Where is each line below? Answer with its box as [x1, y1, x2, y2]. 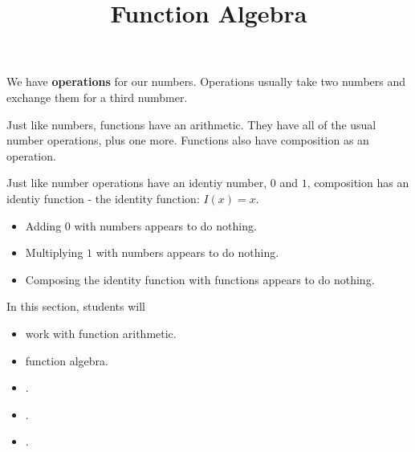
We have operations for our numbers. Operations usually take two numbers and [6, 73, 406, 90]
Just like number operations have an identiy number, [6, 174, 267, 191]
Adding [25, 217, 62, 234]
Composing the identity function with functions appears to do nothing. [25, 271, 375, 287]
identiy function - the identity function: [6, 189, 200, 206]
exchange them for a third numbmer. [6, 88, 188, 105]
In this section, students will [6, 298, 145, 315]
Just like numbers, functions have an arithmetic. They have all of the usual [6, 116, 376, 132]
